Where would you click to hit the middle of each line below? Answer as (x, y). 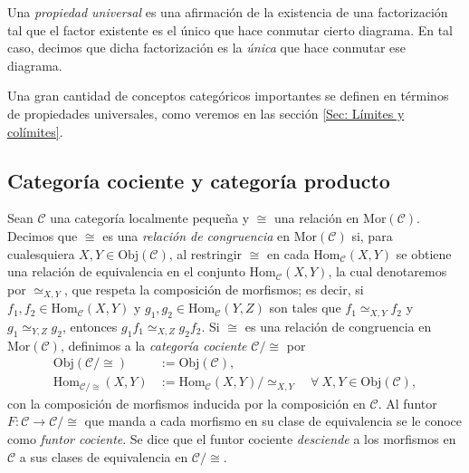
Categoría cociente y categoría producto (199, 180)
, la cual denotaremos (388, 271)
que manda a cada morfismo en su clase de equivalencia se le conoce (273, 421)
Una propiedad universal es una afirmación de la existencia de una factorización (228, 12)
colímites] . (35, 131)
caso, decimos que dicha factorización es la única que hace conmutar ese (207, 48)
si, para (372, 235)
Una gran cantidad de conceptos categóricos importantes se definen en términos (228, 96)
